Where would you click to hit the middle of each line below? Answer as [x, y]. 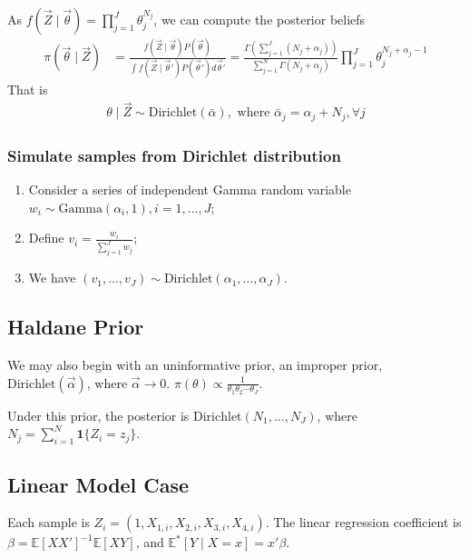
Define [46, 238]
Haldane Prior [76, 327]
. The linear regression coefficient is [363, 522]
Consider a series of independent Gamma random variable [190, 189]
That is [28, 89]
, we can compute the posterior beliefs [259, 19]
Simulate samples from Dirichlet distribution [174, 155]
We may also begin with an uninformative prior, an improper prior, [195, 364]
